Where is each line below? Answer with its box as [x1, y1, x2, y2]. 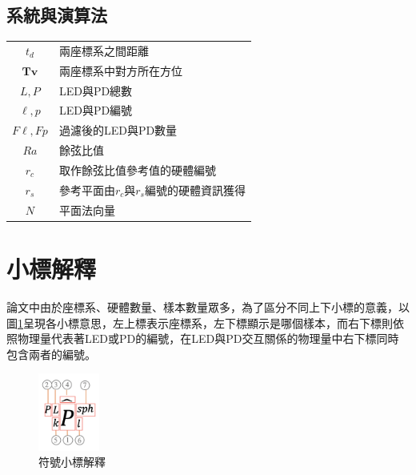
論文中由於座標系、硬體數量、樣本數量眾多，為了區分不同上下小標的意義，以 [6, 298, 410, 315]
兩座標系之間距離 [58, 42, 149, 58]
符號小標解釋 [38, 453, 106, 470]
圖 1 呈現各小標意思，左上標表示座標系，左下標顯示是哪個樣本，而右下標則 [6, 314, 393, 331]
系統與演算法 [6, 2, 107, 27]
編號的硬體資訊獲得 [144, 181, 246, 198]
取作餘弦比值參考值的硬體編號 [58, 162, 216, 179]
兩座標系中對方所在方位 [58, 62, 182, 78]
